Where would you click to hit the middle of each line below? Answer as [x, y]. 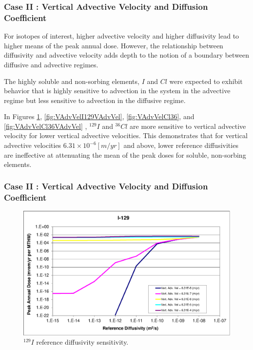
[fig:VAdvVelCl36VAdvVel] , [46, 126]
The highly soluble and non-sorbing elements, [72, 81]
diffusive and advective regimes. [51, 64]
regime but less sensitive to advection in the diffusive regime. [95, 100]
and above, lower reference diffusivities [181, 145]
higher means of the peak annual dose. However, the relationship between [114, 45]
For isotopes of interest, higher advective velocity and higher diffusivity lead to [122, 36]
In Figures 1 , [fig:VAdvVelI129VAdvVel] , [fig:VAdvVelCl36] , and [99, 116]
